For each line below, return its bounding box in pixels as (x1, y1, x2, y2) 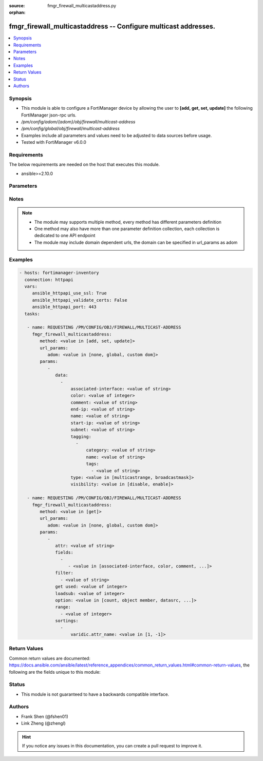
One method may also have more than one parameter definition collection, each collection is (34, 226, 220, 232)
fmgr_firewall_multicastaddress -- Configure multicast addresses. (9, 22, 215, 31)
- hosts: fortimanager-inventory (19, 270, 99, 275)
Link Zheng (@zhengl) (21, 721, 66, 726)
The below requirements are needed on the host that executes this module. (9, 161, 160, 168)
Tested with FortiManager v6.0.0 (21, 139, 87, 145)
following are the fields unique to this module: (9, 669, 101, 675)
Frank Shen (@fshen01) (21, 713, 68, 719)
